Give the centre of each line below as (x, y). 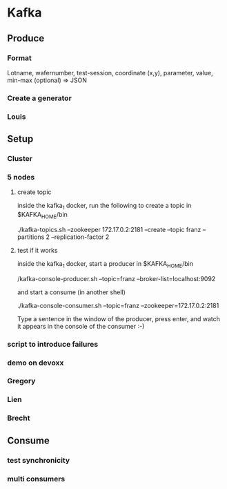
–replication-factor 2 (80, 237)
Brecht (19, 418)
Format (20, 58)
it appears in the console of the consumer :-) (81, 326)
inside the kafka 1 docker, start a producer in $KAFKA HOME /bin (105, 264)
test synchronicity (39, 460)
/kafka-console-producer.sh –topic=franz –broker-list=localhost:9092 (116, 278)
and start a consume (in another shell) (71, 292)
